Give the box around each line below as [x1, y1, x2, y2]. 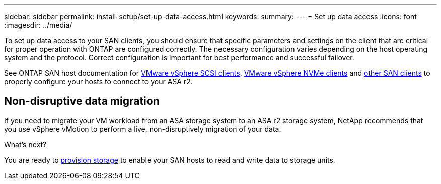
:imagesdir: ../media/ [4, 21, 72, 29]
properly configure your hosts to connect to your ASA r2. [4, 77, 193, 86]
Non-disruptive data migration [4, 95, 160, 108]
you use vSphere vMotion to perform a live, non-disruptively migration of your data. [4, 124, 281, 133]
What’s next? [4, 140, 47, 149]
